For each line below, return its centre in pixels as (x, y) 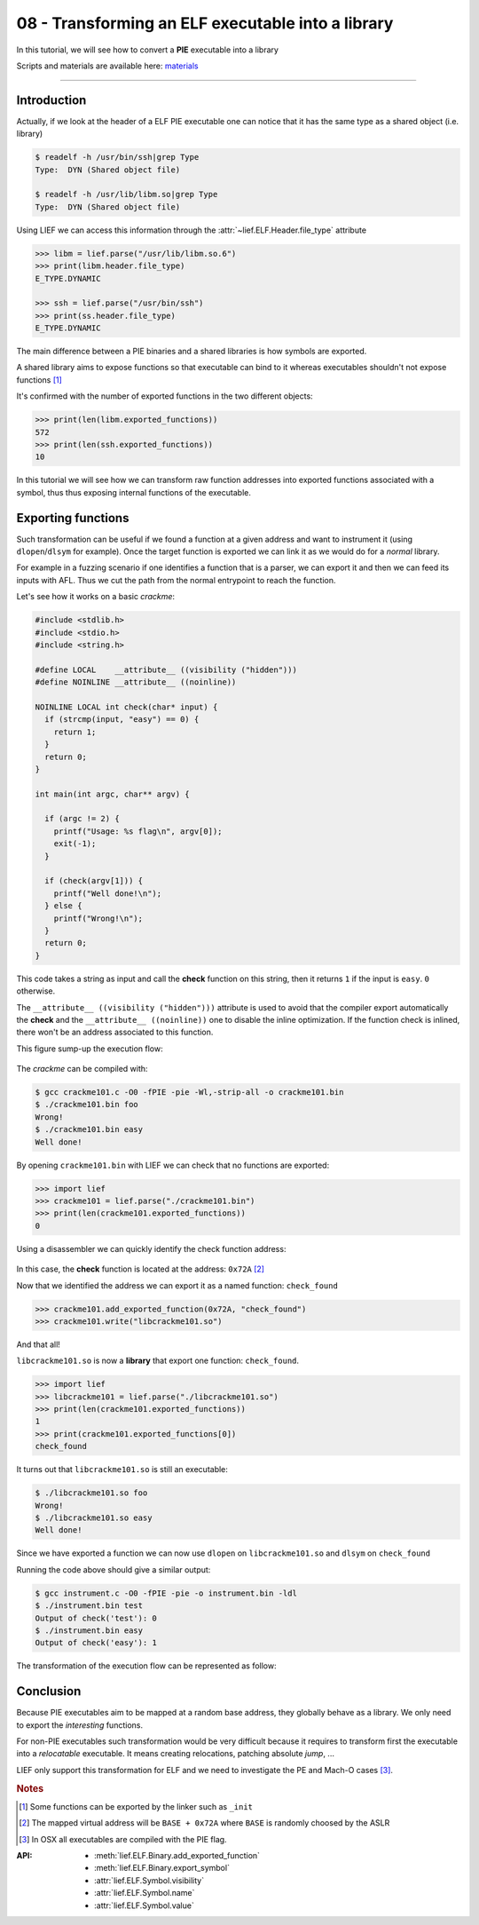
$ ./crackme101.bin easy (89, 1129)
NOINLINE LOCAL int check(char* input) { (126, 707)
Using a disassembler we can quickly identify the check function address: (151, 1248)
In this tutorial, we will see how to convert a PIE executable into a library (148, 50)
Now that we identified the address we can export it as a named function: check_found (177, 1285)
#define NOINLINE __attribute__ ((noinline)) (136, 682)
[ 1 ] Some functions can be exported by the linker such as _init (136, 1806)
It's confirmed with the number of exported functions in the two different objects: (165, 396)
